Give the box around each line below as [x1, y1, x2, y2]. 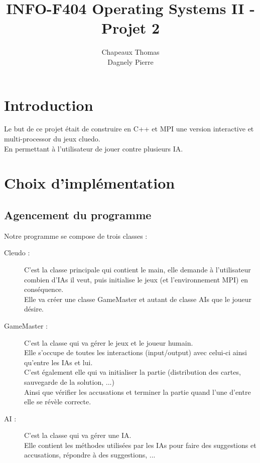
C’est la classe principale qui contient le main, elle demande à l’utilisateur [24, 264, 251, 274]
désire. [24, 303, 44, 314]
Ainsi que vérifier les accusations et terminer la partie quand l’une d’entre [24, 386, 251, 397]
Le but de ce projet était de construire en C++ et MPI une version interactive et [4, 123, 254, 134]
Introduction [4, 94, 93, 115]
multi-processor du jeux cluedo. [4, 133, 100, 144]
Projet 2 [101, 18, 160, 38]
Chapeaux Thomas [101, 47, 160, 57]
